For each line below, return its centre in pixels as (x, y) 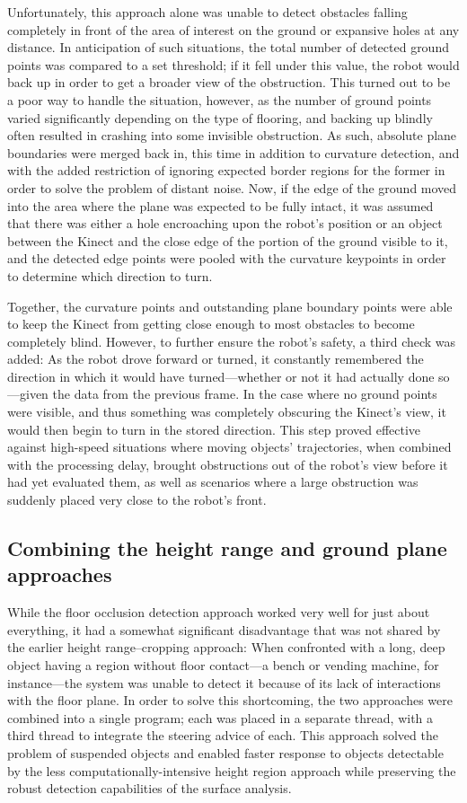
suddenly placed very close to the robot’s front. (137, 500)
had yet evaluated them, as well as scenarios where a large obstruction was (213, 482)
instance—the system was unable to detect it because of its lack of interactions (224, 682)
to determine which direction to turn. (110, 275)
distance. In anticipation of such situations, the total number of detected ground (228, 47)
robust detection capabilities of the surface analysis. (150, 788)
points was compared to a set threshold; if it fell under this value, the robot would (233, 64)
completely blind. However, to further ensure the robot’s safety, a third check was (232, 341)
